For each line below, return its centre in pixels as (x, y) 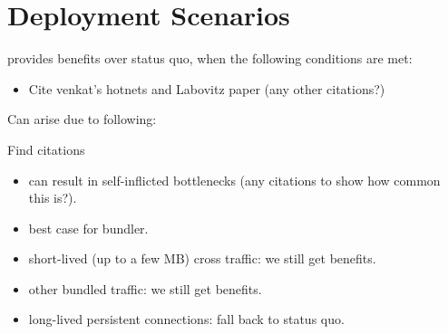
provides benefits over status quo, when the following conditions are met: (210, 58)
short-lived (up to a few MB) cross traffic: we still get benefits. (202, 258)
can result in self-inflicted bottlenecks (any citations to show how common (234, 180)
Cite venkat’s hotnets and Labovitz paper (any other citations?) (207, 88)
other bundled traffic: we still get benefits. (145, 288)
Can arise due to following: (82, 119)
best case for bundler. (88, 228)
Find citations (46, 149)
